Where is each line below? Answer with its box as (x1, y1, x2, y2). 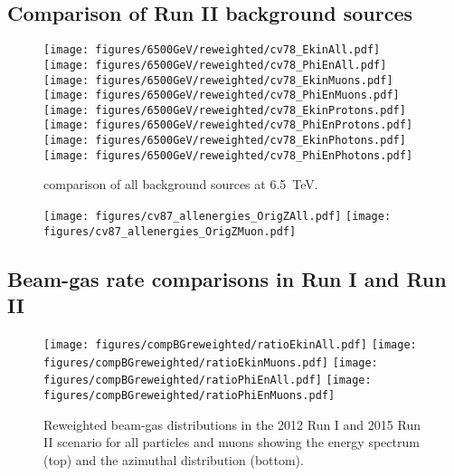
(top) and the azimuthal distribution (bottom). (43, 450, 304, 469)
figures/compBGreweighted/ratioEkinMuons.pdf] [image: (43, 356, 378, 369)
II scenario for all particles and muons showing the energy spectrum (43, 433, 420, 452)
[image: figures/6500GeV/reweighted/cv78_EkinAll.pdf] (43, 43, 381, 57)
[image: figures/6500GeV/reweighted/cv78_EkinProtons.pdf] (43, 103, 406, 117)
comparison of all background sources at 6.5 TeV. (43, 175, 318, 194)
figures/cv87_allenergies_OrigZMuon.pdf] (43, 224, 297, 238)
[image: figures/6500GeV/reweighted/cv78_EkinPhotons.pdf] (43, 134, 406, 148)
